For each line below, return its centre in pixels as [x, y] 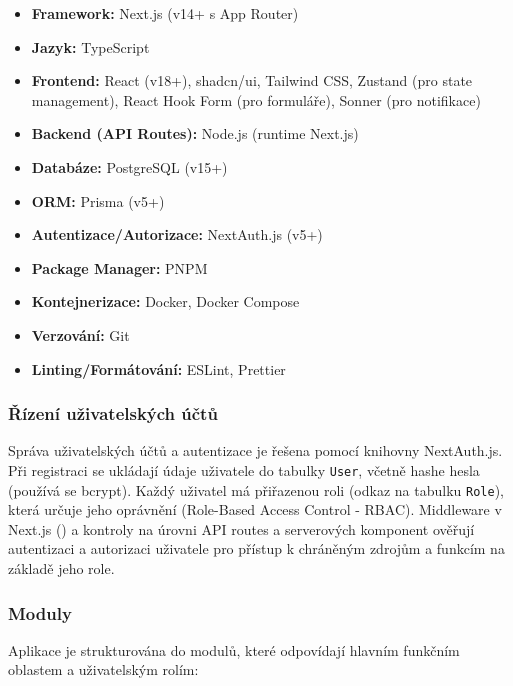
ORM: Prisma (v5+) [98, 200]
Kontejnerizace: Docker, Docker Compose [165, 301]
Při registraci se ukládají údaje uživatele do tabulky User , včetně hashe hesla [244, 469]
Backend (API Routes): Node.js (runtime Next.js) [195, 133]
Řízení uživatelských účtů [113, 413]
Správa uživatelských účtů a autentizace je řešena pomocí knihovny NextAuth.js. [255, 450]
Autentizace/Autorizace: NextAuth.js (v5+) [177, 234]
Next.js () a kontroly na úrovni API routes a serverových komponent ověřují [241, 528]
